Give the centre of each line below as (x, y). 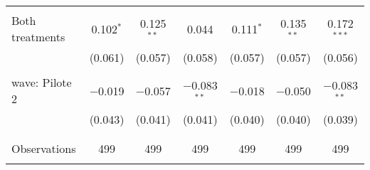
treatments (38, 37)
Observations (44, 148)
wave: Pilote (42, 82)
